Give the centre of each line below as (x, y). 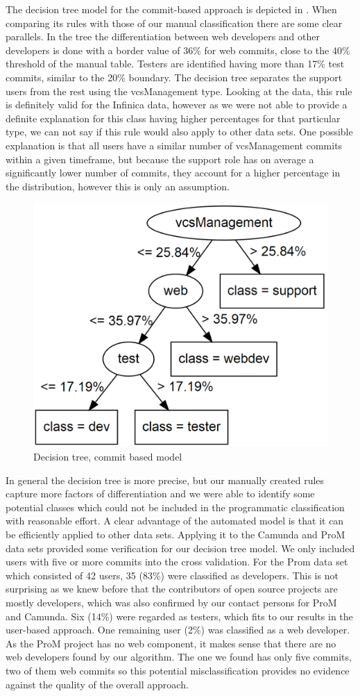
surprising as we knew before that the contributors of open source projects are (172, 589)
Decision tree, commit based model (108, 457)
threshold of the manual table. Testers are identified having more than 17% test (175, 64)
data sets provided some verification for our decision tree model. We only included (180, 548)
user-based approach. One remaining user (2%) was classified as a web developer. (178, 630)
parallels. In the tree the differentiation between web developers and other (163, 36)
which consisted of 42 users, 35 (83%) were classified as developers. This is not (172, 575)
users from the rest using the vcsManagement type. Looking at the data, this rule (179, 91)
